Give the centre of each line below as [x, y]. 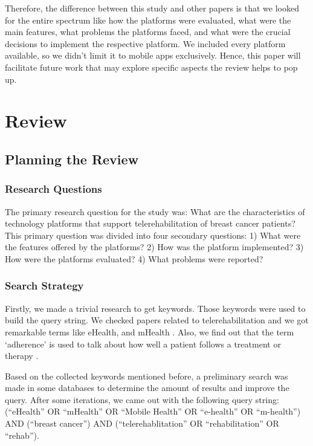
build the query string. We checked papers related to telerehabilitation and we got [157, 320]
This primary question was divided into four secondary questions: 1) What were [153, 235]
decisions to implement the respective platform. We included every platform [145, 43]
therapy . [22, 356]
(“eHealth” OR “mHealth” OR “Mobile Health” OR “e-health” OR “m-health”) [153, 411]
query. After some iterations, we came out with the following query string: [142, 399]
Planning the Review [72, 159]
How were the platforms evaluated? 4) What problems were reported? [134, 258]
